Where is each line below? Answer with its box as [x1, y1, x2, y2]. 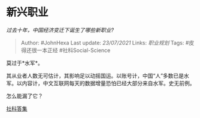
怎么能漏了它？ [6, 92, 43, 99]
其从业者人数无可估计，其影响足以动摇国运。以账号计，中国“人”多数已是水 [6, 72, 190, 79]
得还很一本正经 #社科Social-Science [20, 46, 111, 54]
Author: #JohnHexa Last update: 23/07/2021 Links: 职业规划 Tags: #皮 [20, 39, 195, 46]
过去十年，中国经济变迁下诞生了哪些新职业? [6, 26, 114, 34]
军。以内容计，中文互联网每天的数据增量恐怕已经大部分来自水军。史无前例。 [6, 79, 195, 87]
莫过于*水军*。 [6, 59, 44, 66]
